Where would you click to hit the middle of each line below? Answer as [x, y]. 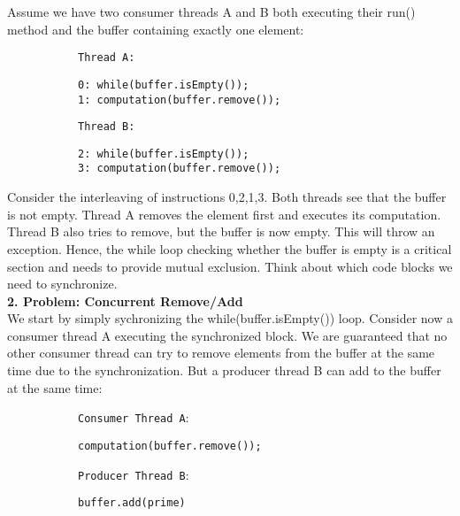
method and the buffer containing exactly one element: [156, 29]
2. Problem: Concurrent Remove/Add [125, 300]
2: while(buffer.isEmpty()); [164, 154]
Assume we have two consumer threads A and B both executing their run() [211, 12]
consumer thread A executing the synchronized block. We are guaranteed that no [227, 335]
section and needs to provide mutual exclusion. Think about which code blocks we [230, 266]
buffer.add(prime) [132, 503]
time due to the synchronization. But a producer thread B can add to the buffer [224, 370]
